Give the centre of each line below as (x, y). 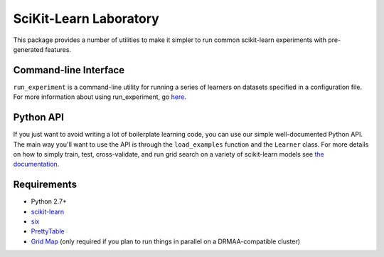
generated (28, 49)
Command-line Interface (69, 70)
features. (58, 49)
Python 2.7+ (49, 201)
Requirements (45, 185)
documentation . (36, 164)
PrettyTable (48, 231)
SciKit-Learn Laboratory (86, 19)
